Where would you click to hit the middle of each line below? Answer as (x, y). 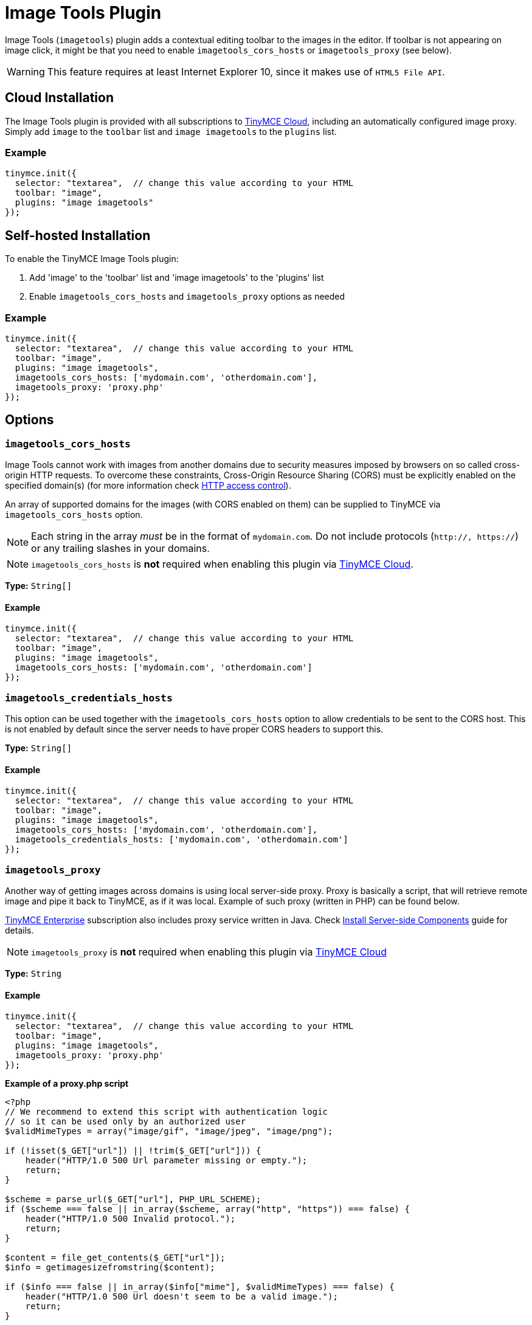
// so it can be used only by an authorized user (126, 1122)
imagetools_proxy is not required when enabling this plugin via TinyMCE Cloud (209, 952)
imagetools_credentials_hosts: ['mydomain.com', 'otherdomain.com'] (181, 840)
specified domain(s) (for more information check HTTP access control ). (148, 486)
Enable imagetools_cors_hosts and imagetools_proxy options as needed (187, 297)
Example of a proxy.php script (67, 1084)
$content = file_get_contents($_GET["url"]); (115, 1258)
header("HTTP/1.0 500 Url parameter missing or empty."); (166, 1161)
